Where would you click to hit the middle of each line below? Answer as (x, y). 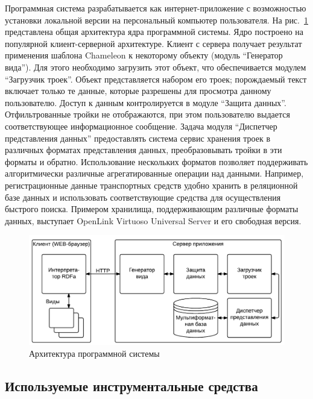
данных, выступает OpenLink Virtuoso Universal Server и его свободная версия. (153, 220)
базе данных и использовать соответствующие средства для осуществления (143, 197)
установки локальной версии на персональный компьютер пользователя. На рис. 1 (156, 20)
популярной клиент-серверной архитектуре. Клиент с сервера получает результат (153, 43)
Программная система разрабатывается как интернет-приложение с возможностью (156, 8)
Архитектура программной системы (94, 353)
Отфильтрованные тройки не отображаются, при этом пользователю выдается (147, 114)
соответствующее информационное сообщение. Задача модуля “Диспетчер (141, 126)
